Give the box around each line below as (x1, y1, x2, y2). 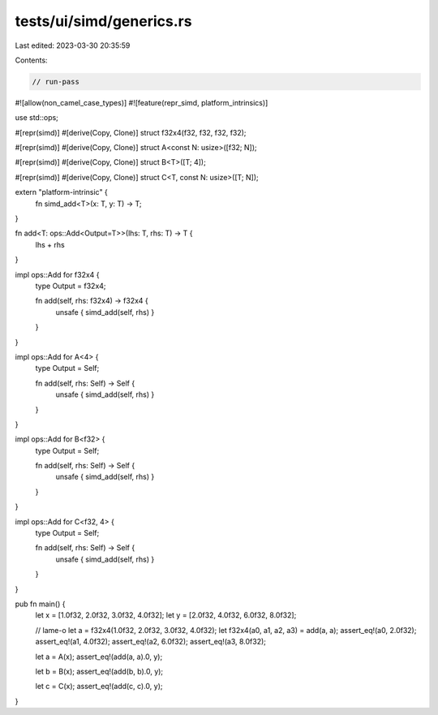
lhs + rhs (35, 239, 65, 249)
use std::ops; (15, 113, 58, 123)
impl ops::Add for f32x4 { (15, 269, 101, 279)
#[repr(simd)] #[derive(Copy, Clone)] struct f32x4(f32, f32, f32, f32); (15, 127, 247, 137)
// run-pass (32, 77, 80, 86)
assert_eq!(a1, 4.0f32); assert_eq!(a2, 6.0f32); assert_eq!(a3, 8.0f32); (35, 637, 267, 647)
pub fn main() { (15, 599, 66, 609)
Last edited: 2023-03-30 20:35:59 (15, 41, 131, 50)
